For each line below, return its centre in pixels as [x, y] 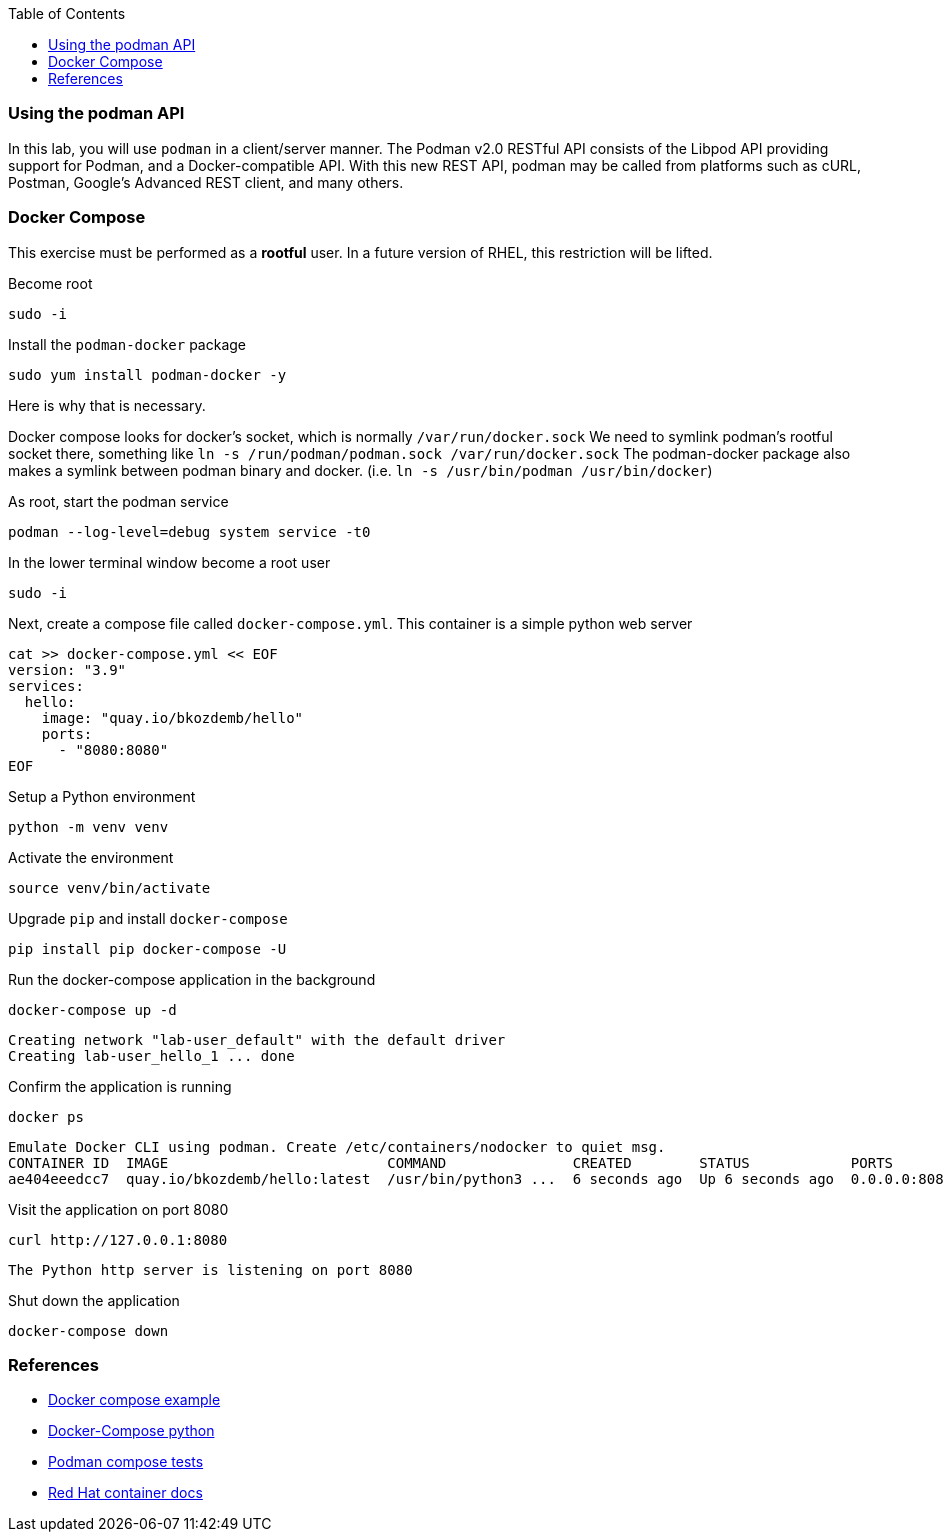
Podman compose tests [126, 1462]
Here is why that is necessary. [107, 405]
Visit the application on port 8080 [118, 1209]
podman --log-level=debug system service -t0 [189, 531]
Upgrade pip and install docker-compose [148, 918]
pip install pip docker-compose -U [147, 948]
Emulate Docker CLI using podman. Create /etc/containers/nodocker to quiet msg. [337, 1146]
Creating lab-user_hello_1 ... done [151, 1055]
